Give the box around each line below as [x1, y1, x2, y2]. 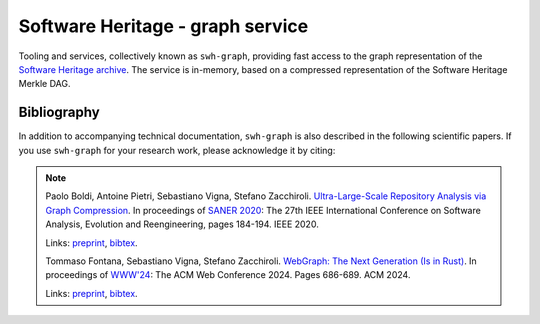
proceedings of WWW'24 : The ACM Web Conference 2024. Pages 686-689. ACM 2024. [45, 269, 411, 281]
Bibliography [18, 104, 100, 121]
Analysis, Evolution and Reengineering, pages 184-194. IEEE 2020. [45, 218, 319, 230]
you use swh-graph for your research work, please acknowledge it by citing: [18, 144, 336, 156]
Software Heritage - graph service [18, 15, 309, 37]
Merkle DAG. [18, 78, 71, 90]
